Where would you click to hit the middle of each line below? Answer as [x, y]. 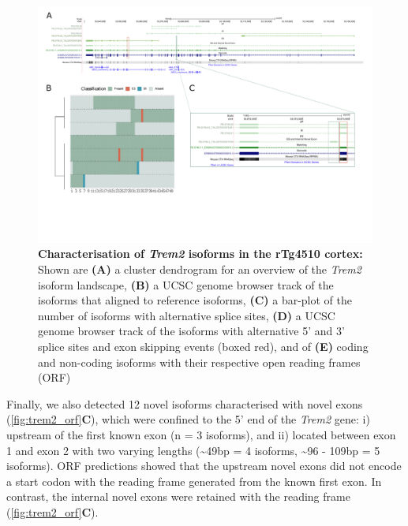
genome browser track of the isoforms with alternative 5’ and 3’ [191, 331]
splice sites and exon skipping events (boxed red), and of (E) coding [203, 346]
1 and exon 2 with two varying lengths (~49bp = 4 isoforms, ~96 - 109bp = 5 [193, 450]
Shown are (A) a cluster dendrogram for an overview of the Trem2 [200, 269]
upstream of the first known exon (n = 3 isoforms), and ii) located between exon [201, 434]
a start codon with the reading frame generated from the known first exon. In [194, 481]
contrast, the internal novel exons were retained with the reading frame [178, 496]
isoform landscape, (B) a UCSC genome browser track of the [186, 284]
